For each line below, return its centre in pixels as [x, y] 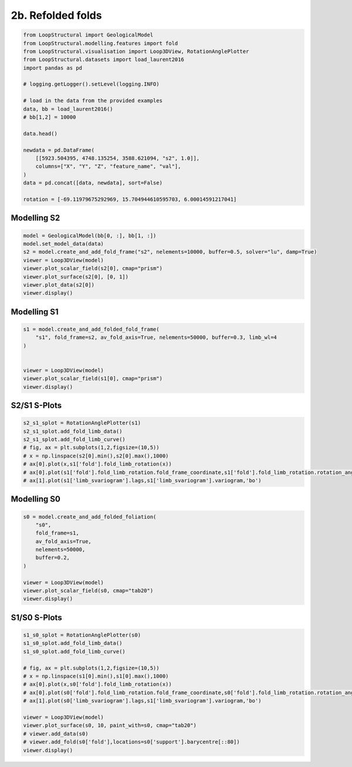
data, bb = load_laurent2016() [68, 109]
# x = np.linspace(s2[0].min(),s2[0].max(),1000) [96, 456]
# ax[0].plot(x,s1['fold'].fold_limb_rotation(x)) [98, 464]
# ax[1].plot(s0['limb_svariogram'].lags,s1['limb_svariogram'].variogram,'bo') [142, 701]
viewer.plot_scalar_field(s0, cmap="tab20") [88, 591]
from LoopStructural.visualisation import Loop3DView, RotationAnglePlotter [136, 51]
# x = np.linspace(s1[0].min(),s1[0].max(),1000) [96, 676]
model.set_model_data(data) [63, 243]
